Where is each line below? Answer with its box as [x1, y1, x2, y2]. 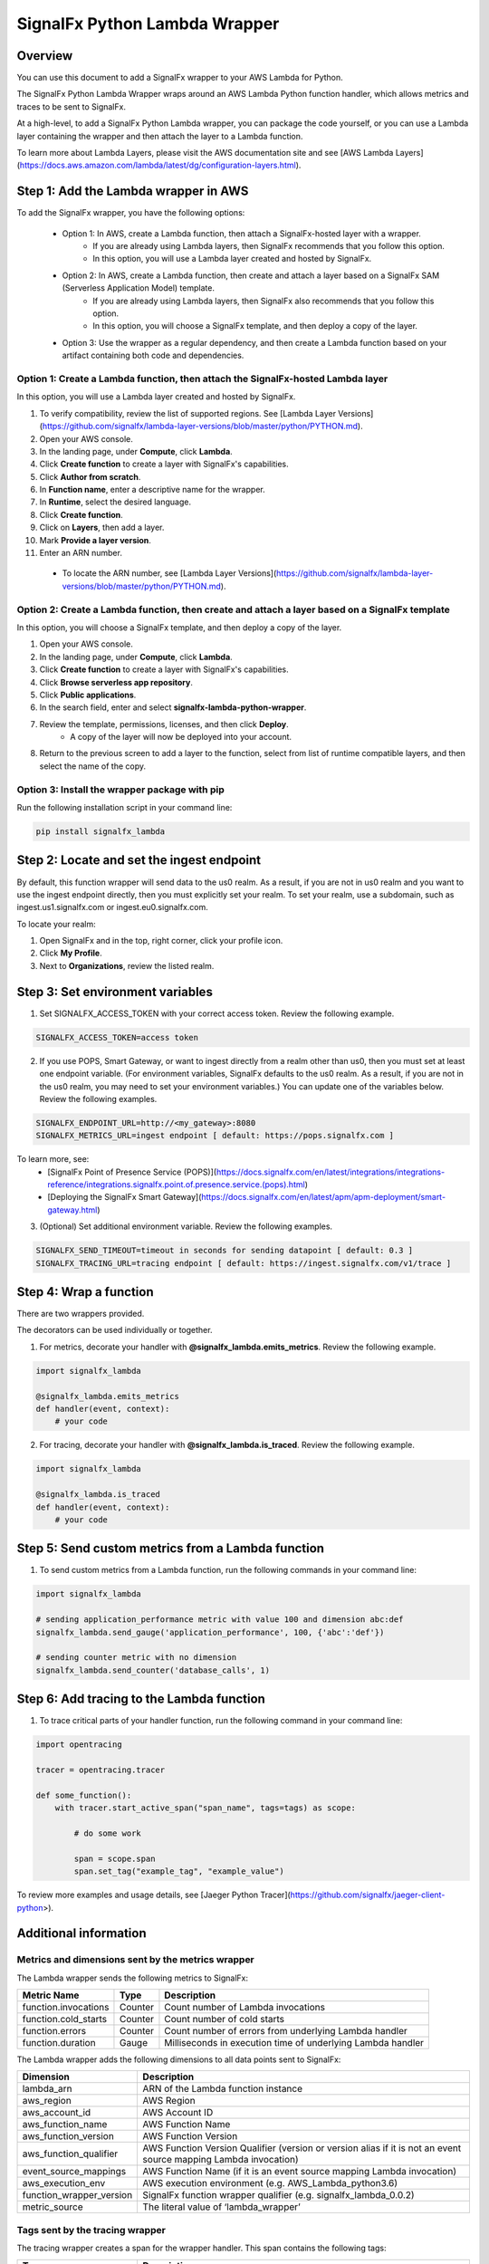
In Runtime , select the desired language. [39, 496, 192, 507]
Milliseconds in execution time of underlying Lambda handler [164, 2037, 425, 2049]
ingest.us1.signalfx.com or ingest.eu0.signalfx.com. [16, 902, 208, 913]
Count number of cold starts [164, 2013, 285, 2026]
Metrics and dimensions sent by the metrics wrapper [16, 1953, 255, 1966]
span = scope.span [73, 1853, 156, 1864]
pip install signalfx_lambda [35, 827, 166, 837]
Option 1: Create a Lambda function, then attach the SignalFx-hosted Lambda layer [16, 372, 388, 385]
